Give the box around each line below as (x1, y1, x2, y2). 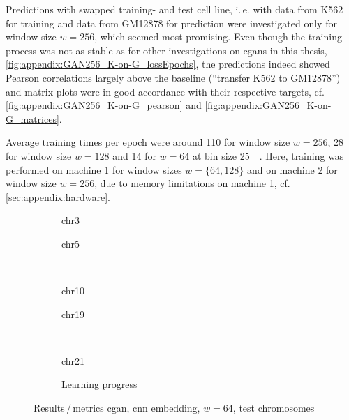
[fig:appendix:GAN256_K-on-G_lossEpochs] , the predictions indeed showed (6, 57, 330, 71)
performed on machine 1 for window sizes (6, 162, 182, 177)
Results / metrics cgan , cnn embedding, (34, 400, 200, 415)
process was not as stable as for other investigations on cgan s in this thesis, (6, 43, 327, 57)
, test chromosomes (232, 400, 315, 415)
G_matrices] (6, 111, 59, 126)
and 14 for (112, 148, 156, 163)
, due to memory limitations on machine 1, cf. (94, 176, 290, 190)
